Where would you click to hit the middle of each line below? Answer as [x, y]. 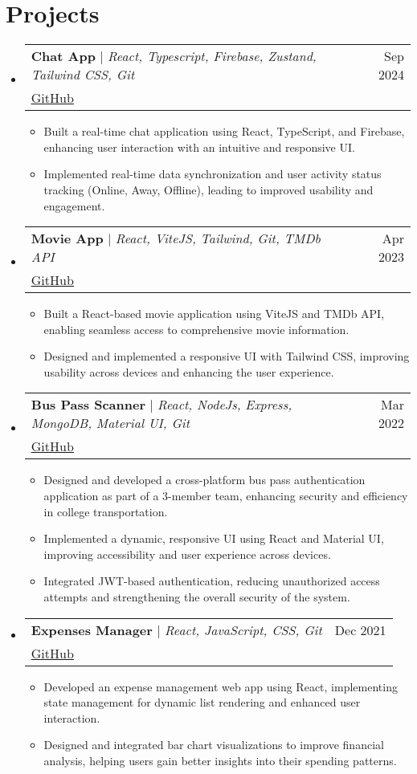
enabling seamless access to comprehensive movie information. [196, 329]
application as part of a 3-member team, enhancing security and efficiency [226, 496]
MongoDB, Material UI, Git [110, 423]
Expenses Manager [92, 629]
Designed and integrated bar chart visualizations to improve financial [214, 745]
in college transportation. [106, 511]
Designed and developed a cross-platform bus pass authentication [204, 480]
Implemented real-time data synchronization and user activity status [213, 174]
